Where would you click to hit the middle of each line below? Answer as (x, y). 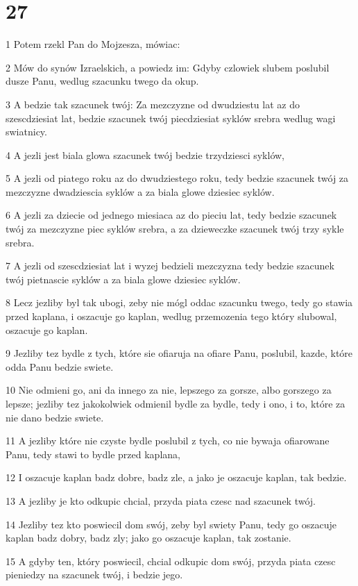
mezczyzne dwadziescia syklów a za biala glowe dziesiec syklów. (140, 191)
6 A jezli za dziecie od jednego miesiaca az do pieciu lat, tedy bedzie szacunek (171, 215)
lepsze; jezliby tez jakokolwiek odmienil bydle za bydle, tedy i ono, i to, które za (176, 403)
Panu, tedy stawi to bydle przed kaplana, (93, 454)
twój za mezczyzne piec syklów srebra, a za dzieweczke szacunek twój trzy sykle (175, 229)
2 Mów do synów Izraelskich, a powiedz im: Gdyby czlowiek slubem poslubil (168, 67)
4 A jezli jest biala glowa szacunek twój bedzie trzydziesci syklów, (145, 154)
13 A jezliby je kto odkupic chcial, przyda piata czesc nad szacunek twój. (161, 500)
